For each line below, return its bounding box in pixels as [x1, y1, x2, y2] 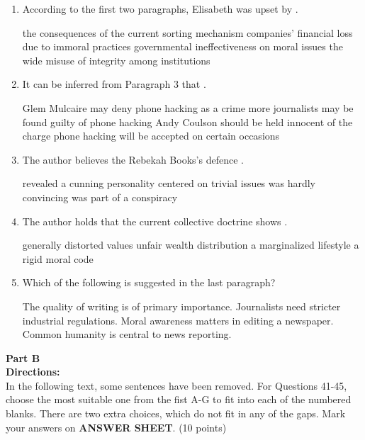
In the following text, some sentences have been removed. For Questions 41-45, [6, 378, 347, 393]
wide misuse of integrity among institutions [22, 52, 210, 67]
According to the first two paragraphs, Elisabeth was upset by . [22, 1, 298, 16]
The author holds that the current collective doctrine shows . [22, 213, 288, 228]
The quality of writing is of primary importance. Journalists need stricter [22, 298, 341, 313]
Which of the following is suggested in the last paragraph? [22, 275, 276, 290]
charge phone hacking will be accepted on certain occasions [22, 128, 280, 143]
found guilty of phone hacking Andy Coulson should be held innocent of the [22, 114, 353, 129]
